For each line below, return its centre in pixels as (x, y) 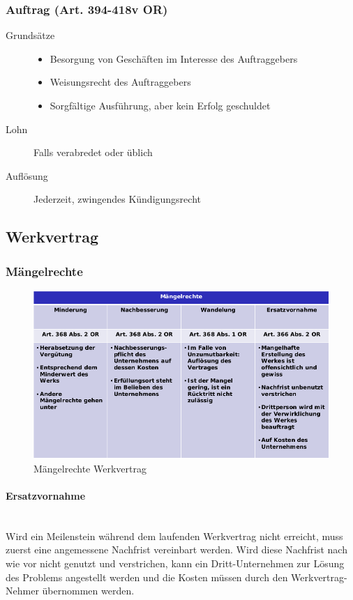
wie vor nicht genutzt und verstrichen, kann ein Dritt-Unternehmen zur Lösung (175, 563)
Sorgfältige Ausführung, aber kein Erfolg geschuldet (160, 105)
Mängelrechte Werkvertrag (90, 468)
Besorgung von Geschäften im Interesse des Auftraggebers (174, 58)
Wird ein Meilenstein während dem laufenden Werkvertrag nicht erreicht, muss (174, 536)
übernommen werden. (88, 591)
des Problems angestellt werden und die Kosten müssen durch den (147, 577)
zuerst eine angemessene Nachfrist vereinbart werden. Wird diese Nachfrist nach (176, 549)
